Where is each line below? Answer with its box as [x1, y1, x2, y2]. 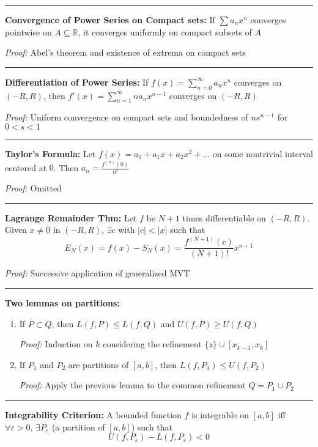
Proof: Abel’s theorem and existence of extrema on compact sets [5, 46, 246, 59]
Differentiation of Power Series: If [5, 75, 149, 88]
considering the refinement [103, 338, 202, 350]
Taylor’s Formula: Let [5, 147, 96, 160]
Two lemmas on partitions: [5, 296, 120, 309]
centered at [5, 161, 47, 174]
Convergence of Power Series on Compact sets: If [5, 13, 215, 26]
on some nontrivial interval [212, 147, 314, 160]
